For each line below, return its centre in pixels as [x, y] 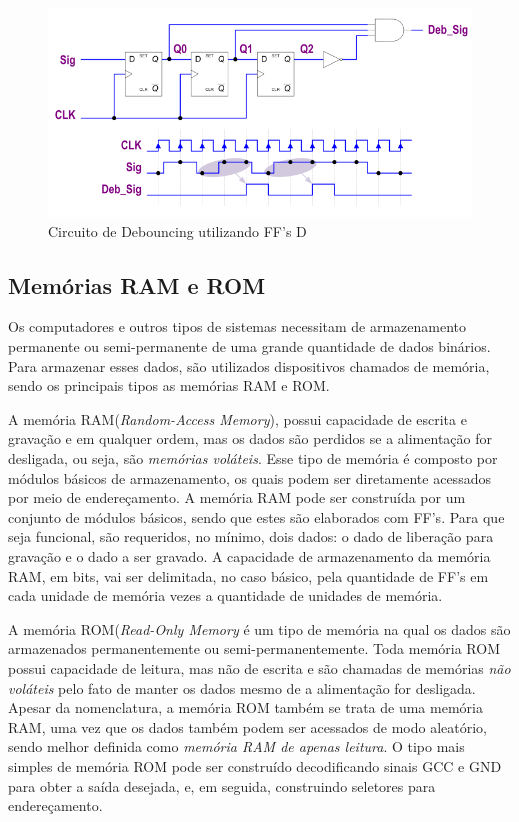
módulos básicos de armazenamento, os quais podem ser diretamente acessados [249, 477]
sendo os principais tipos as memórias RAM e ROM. [169, 385]
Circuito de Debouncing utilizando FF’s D [177, 230]
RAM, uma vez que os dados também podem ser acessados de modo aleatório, [247, 726]
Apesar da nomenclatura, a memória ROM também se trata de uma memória [245, 707]
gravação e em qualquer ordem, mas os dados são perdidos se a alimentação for [250, 438]
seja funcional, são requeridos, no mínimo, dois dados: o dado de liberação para [251, 536]
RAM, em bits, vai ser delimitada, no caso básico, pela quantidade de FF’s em [248, 575]
